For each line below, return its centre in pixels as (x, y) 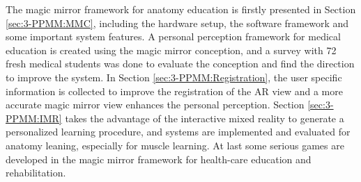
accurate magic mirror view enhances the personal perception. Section (155, 105)
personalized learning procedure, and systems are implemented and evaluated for (178, 132)
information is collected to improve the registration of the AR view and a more (174, 91)
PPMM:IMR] (34, 118)
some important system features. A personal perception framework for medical (173, 36)
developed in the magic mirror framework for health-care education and (159, 159)
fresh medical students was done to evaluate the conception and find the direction (180, 64)
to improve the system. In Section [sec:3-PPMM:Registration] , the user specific (174, 77)
